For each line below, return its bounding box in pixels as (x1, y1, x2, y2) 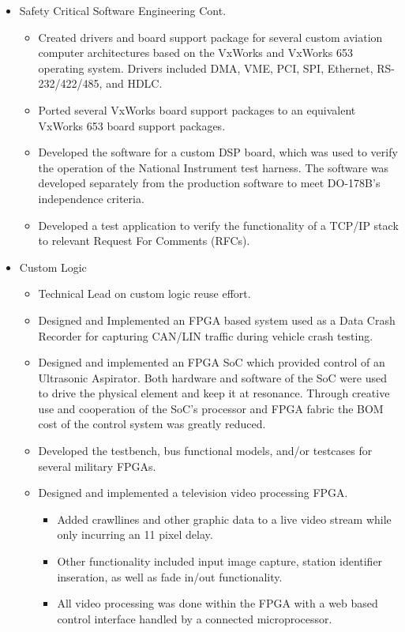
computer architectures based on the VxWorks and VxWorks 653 (38, 44, 353, 61)
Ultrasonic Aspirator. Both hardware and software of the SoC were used (38, 369, 387, 386)
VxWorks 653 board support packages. (38, 117, 226, 134)
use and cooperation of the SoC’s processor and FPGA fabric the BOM (38, 400, 384, 416)
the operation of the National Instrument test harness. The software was (38, 159, 389, 175)
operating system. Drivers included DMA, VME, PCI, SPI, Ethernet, (38, 59, 373, 76)
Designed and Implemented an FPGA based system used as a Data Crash (38, 311, 396, 328)
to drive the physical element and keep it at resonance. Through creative (38, 385, 390, 401)
